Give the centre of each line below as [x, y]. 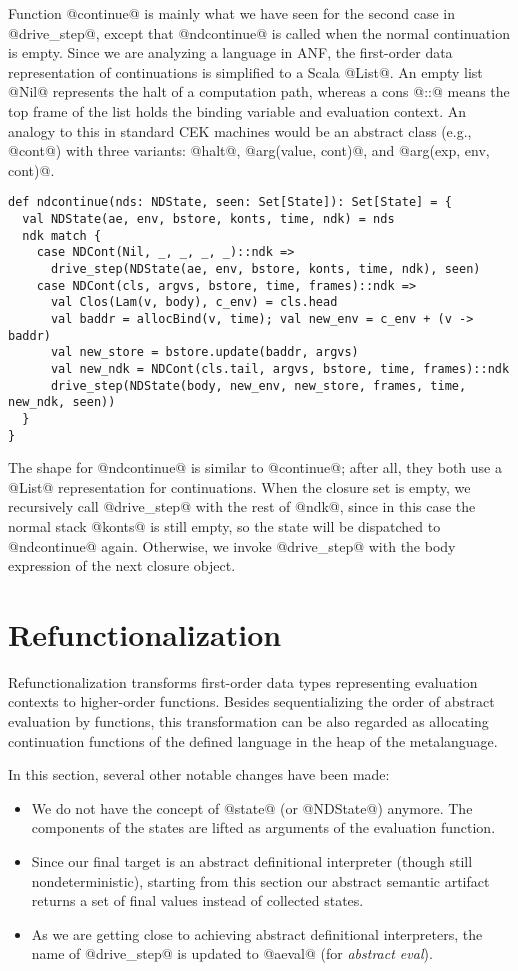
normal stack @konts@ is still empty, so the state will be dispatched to [224, 525]
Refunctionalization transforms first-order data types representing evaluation [243, 681]
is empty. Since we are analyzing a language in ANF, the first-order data [230, 52]
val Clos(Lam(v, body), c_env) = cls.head [194, 302]
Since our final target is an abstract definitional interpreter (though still [252, 861]
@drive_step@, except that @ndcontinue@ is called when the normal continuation [259, 32]
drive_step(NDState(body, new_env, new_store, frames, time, [258, 385]
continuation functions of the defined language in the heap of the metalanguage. [253, 740]
